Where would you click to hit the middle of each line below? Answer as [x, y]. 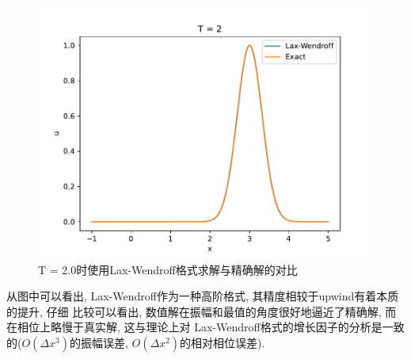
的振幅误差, [99, 342]
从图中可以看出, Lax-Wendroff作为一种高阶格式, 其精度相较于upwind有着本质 [203, 296]
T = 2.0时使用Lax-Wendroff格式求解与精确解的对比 [168, 269]
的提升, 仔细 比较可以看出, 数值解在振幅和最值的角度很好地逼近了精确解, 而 [202, 311]
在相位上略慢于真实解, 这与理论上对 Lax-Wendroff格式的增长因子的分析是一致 [205, 327]
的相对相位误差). [223, 342]
